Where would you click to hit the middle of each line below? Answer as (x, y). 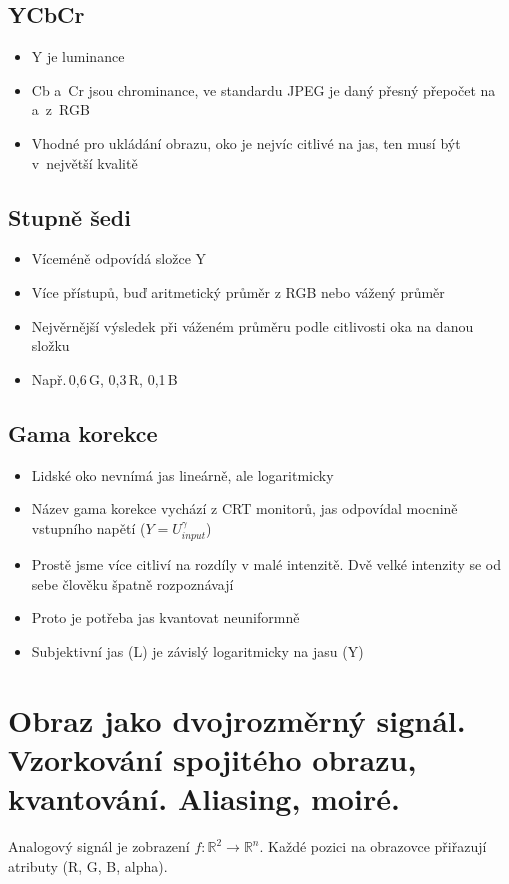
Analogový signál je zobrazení (99, 846)
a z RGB (60, 109)
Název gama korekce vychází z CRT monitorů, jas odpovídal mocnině (244, 508)
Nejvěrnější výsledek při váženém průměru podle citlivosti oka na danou (252, 325)
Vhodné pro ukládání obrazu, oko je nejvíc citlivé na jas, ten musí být (246, 142)
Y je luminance (78, 56)
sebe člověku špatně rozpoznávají (132, 583)
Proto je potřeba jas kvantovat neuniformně (165, 617)
